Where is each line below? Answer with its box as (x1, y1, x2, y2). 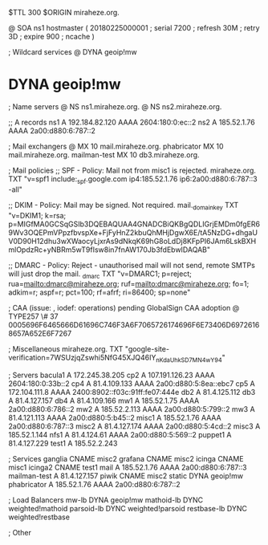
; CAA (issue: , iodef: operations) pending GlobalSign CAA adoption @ (8, 303, 240, 313)
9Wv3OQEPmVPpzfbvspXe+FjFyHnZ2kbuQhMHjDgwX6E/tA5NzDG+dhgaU (8, 227, 258, 237)
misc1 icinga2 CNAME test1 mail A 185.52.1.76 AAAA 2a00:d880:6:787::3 (8, 462, 247, 473)
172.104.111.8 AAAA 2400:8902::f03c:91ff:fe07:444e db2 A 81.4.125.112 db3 (8, 388, 256, 397)
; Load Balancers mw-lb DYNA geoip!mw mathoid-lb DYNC (8, 495, 204, 505)
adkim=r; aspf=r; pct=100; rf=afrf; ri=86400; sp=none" (8, 287, 191, 297)
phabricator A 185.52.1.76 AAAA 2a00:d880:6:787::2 (8, 480, 181, 490)
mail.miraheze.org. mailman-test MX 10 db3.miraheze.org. (8, 149, 200, 160)
